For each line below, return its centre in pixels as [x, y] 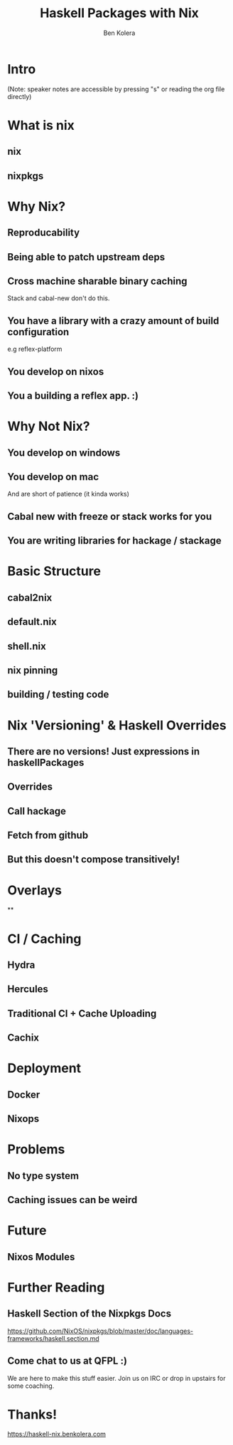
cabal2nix [30, 597]
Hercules [28, 989]
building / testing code [58, 694]
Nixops [23, 1119]
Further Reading [56, 1287]
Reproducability [44, 233]
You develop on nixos [56, 371]
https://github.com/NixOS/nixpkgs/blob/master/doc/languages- [101, 1331]
